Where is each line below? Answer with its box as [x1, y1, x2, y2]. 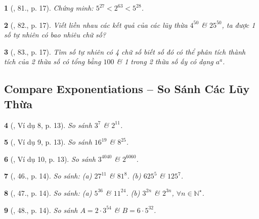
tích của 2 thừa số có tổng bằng [4, 56, 101, 67]
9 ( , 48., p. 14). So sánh [4, 204, 78, 215]
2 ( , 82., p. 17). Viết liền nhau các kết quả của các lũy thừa [4, 19, 188, 30]
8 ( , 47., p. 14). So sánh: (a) [4, 187, 92, 198]
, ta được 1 [222, 19, 255, 30]
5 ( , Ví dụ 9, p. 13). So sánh [4, 137, 92, 147]
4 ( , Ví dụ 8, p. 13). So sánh [4, 119, 92, 130]
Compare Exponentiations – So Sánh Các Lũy [4, 81, 250, 97]
